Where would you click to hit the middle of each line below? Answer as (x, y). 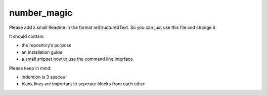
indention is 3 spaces (43, 77)
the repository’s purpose (46, 45)
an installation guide (42, 52)
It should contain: (27, 36)
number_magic (41, 13)
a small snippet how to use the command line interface (77, 59)
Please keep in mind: (30, 68)
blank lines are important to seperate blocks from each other (83, 84)
